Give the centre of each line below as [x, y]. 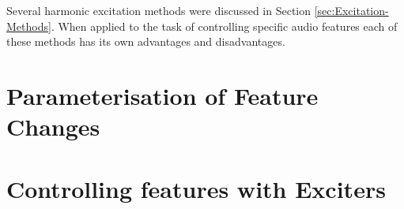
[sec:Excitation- [351, 10]
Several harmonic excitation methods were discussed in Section [159, 10]
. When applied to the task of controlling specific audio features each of [224, 26]
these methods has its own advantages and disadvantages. [146, 41]
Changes [53, 127]
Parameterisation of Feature [162, 95]
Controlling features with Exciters [196, 188]
